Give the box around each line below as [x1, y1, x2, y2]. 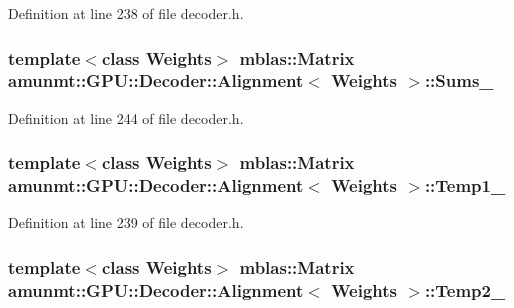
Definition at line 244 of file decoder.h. [8, 107, 244, 128]
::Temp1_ [424, 173, 506, 198]
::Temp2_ [424, 277, 506, 302]
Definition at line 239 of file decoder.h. [8, 212, 244, 233]
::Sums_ [424, 68, 494, 93]
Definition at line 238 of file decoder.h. [8, 3, 244, 23]
